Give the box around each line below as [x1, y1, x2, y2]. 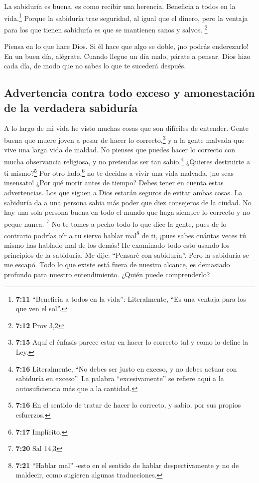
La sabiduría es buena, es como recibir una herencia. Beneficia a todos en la [4, 1, 236, 11]
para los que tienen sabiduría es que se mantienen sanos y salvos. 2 [4, 22, 208, 34]
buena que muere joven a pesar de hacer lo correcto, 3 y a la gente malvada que [4, 133, 245, 145]
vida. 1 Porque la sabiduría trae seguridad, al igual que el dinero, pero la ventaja [4, 11, 248, 23]
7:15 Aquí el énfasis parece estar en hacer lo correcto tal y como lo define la [15, 337, 249, 347]
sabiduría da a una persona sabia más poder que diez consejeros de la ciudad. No [4, 197, 252, 207]
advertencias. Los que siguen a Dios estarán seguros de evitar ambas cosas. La [4, 187, 243, 197]
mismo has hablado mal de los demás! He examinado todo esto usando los [4, 240, 230, 250]
